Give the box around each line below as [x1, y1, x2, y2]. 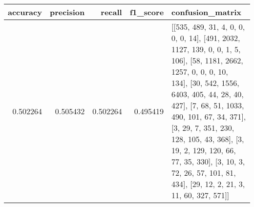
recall [101, 6, 122, 18]
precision [49, 6, 85, 18]
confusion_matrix [171, 6, 242, 18]
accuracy [8, 6, 42, 18]
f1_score [129, 6, 164, 18]
